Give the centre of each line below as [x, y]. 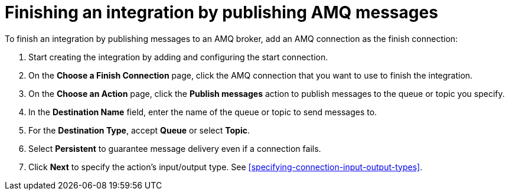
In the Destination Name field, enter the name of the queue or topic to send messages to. [203, 112]
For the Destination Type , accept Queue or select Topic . [139, 130]
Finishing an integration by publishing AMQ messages [221, 12]
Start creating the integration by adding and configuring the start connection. [178, 57]
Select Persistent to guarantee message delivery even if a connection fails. [175, 148]
